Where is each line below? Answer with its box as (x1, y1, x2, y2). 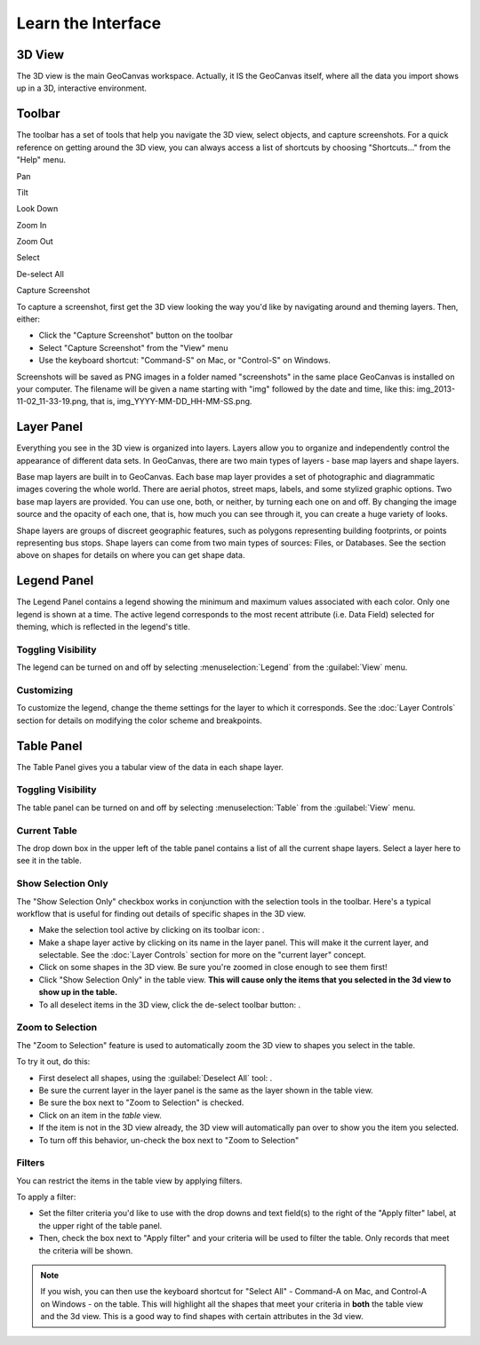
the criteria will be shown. (38, 1245, 133, 1256)
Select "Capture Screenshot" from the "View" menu (38, 342, 228, 353)
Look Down (16, 203, 59, 214)
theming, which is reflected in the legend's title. (16, 622, 190, 633)
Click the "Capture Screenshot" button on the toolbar (38, 330, 233, 341)
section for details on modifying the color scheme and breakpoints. (16, 715, 262, 726)
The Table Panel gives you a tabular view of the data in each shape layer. (16, 761, 284, 772)
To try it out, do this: (16, 1056, 91, 1067)
